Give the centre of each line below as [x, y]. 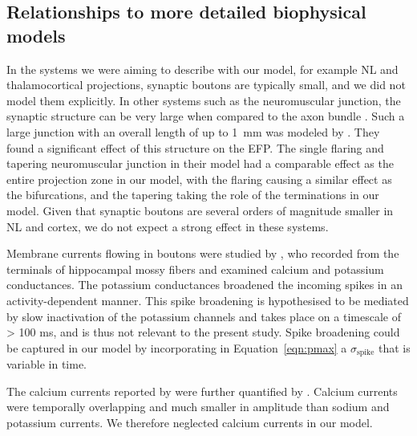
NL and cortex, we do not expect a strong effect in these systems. [168, 226]
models [36, 35]
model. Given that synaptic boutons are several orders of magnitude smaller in [200, 210]
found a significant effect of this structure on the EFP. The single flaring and [195, 147]
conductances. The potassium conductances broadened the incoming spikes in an [204, 285]
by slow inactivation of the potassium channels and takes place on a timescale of [204, 316]
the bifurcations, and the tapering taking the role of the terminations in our [193, 195]
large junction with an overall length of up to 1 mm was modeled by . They [193, 131]
